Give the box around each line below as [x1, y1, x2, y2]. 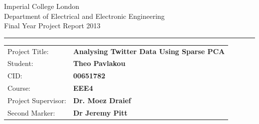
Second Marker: [7, 107, 55, 118]
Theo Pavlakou [73, 58, 126, 68]
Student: [7, 58, 33, 68]
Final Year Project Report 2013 [4, 20, 101, 31]
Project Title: [7, 46, 49, 56]
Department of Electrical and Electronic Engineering [4, 10, 165, 21]
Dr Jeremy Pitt [73, 107, 128, 118]
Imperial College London [4, 1, 80, 11]
